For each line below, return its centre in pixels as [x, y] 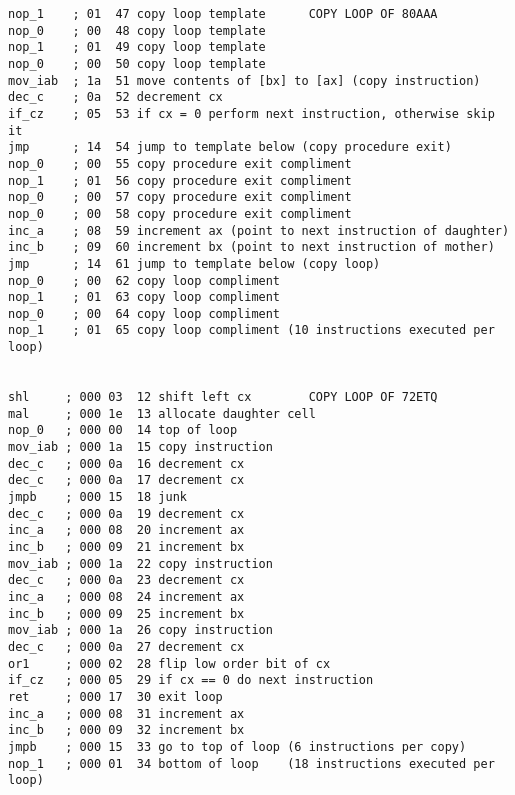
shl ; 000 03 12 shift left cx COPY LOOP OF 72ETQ [223, 397]
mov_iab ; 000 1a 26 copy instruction [140, 630]
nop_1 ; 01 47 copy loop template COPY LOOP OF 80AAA [223, 14]
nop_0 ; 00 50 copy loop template [137, 63]
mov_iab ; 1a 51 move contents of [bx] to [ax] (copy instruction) [244, 80]
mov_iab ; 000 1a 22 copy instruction [140, 563]
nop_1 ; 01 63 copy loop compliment [144, 297]
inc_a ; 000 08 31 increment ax [126, 713]
